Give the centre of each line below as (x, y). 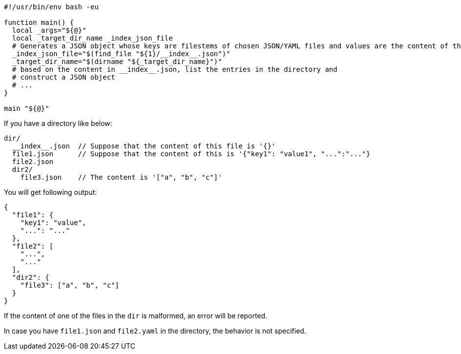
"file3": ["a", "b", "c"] (70, 285)
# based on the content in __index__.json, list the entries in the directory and (175, 69)
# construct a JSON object (63, 77)
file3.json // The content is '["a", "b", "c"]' (121, 177)
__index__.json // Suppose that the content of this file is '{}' (144, 146)
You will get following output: (51, 192)
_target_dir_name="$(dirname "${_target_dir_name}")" (117, 62)
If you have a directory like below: (58, 123)
